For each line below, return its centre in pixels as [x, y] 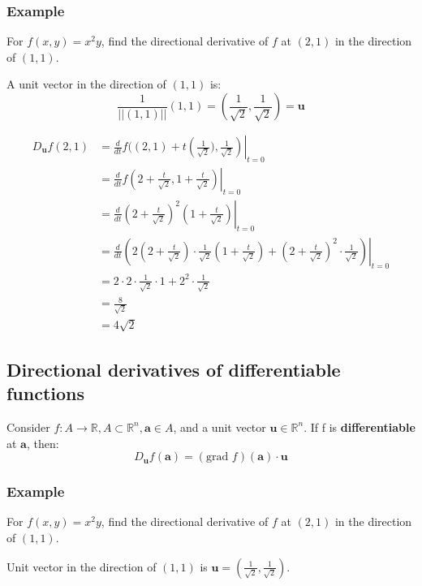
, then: [43, 443]
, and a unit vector [220, 427]
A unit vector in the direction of [86, 84]
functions [46, 393]
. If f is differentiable [360, 427]
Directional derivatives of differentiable [174, 369]
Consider [28, 427]
